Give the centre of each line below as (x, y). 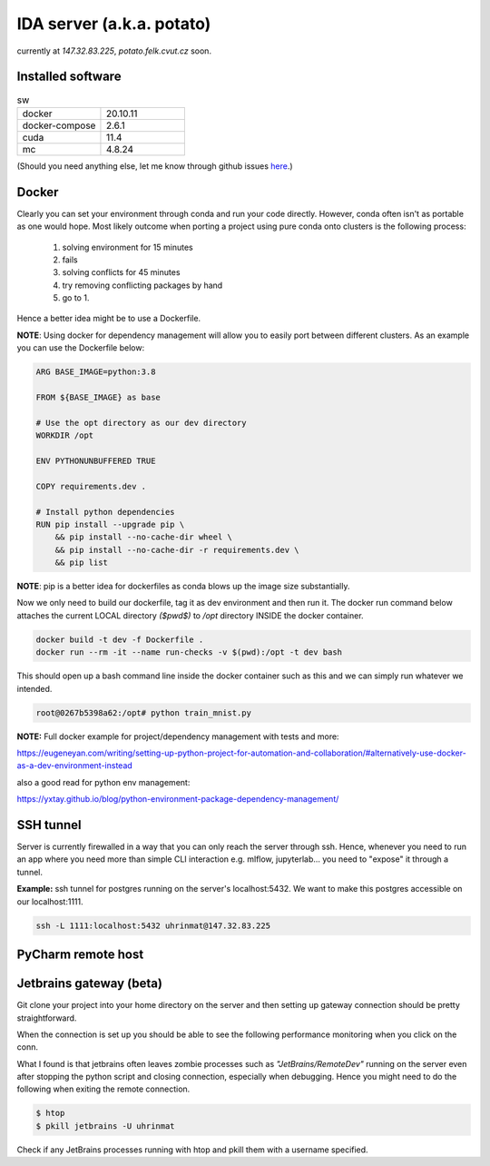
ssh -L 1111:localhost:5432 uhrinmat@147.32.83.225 (153, 925)
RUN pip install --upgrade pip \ (110, 524)
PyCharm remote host (80, 954)
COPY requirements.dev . (91, 486)
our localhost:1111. (50, 901)
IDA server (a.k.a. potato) (114, 24)
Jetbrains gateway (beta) (90, 984)
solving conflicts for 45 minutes (121, 272)
